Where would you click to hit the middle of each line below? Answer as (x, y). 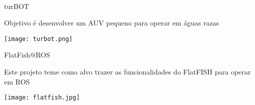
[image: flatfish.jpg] (42, 98)
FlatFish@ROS (27, 55)
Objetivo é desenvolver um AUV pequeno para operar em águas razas (112, 23)
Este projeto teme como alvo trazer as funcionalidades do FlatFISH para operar (127, 72)
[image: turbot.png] (39, 39)
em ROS (17, 81)
